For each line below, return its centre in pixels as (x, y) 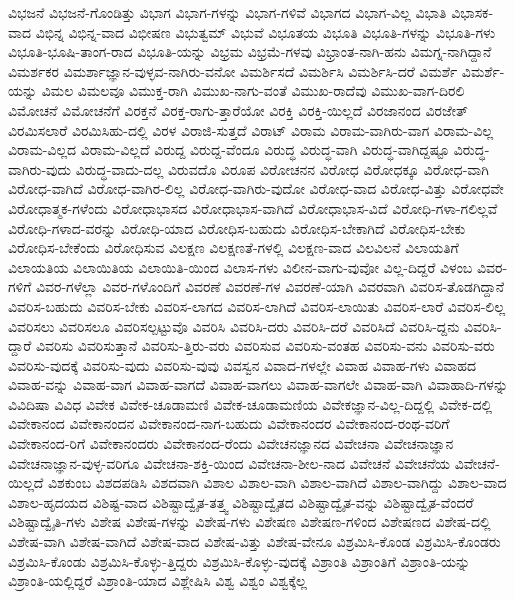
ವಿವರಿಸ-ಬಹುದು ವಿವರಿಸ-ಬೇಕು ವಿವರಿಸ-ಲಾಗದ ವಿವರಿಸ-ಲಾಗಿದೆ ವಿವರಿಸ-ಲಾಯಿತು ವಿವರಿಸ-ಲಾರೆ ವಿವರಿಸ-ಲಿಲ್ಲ (257, 305)
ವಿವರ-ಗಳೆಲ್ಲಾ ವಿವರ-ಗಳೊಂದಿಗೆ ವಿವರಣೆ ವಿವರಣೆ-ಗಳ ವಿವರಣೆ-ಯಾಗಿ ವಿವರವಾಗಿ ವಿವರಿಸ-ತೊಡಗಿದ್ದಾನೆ (270, 286)
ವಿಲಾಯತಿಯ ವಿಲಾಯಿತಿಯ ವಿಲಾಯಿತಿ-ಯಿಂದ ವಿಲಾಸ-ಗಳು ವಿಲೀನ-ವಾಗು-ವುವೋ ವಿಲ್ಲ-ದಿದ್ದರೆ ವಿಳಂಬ (240, 266)
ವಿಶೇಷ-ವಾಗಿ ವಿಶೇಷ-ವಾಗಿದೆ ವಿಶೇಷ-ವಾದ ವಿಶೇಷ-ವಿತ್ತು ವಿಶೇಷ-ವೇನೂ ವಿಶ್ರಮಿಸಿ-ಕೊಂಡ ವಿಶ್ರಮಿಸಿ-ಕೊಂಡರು (254, 541)
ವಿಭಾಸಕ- (472, 12)
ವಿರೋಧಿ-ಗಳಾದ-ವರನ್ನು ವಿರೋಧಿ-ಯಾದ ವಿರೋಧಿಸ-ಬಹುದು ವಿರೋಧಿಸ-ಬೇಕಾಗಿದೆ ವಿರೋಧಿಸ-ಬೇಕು (237, 227)
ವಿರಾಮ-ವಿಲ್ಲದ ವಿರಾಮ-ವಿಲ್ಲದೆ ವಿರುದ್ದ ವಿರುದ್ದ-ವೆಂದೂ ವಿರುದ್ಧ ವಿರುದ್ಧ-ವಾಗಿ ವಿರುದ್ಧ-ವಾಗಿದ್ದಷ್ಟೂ (229, 149)
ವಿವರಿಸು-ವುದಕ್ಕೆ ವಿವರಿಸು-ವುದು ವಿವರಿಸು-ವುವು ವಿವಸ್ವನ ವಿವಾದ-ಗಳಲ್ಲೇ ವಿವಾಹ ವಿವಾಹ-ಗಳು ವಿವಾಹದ (242, 364)
